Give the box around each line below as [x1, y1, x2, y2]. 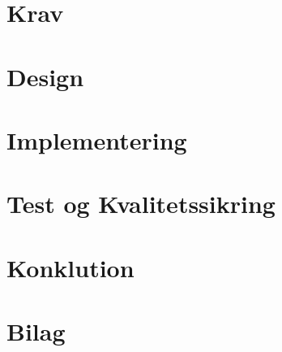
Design [6, 59, 84, 93]
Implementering [6, 123, 187, 156]
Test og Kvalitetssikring [6, 187, 276, 220]
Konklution [6, 250, 135, 284]
